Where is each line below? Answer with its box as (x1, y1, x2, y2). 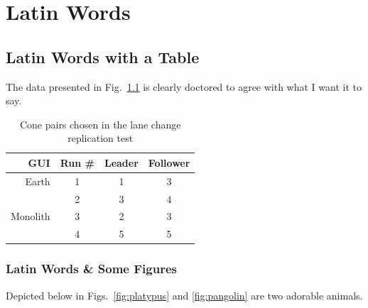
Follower (148, 155, 190, 170)
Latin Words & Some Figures (6, 260, 177, 277)
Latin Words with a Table (6, 45, 200, 67)
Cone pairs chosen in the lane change (19, 116, 181, 131)
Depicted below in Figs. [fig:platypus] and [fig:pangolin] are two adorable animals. (6, 287, 363, 302)
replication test (67, 131, 134, 145)
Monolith (11, 209, 50, 224)
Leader (104, 155, 139, 170)
